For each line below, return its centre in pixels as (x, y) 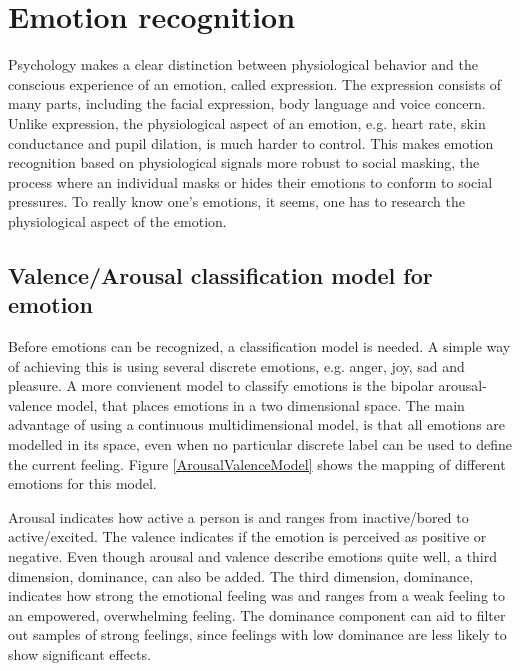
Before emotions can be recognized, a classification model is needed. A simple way (259, 346)
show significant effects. (79, 653)
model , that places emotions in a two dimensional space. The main (260, 404)
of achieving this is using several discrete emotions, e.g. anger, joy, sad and (236, 365)
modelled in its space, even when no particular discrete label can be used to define (260, 444)
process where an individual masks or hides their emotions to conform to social (250, 181)
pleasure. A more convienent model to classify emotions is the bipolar (221, 385)
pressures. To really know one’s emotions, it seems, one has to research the (236, 201)
